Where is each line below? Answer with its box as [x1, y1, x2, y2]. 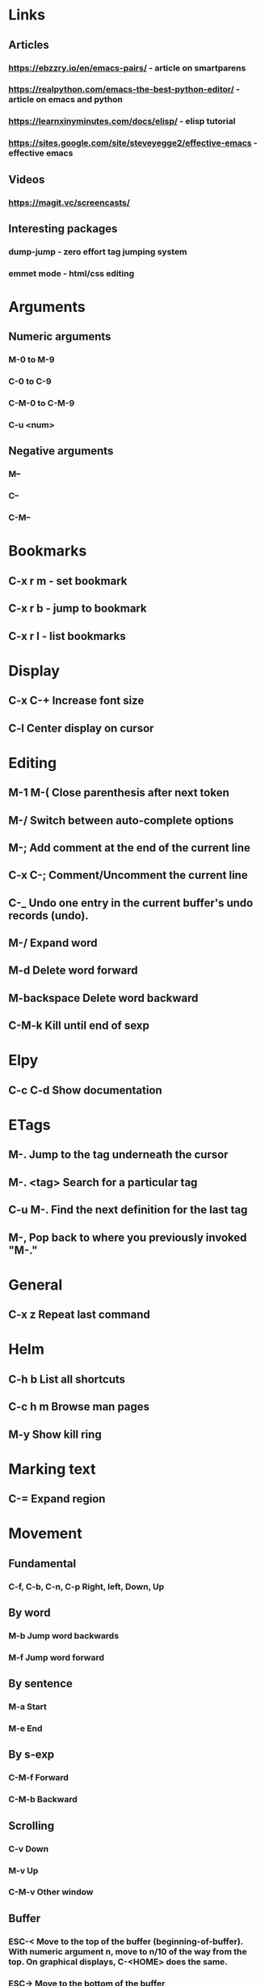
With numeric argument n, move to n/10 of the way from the [8, 1946, 247, 1957]
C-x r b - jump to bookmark [8, 602, 147, 616]
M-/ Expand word [8, 936, 99, 950]
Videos [8, 173, 45, 186]
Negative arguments [8, 444, 114, 458]
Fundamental [8, 1557, 77, 1570]
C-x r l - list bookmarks [8, 629, 127, 643]
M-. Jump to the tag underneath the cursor [8, 1148, 229, 1161]
